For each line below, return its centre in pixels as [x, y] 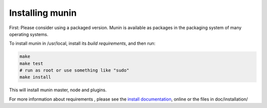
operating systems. [29, 34]
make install [35, 77]
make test [31, 63]
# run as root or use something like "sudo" [74, 71]
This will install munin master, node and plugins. [58, 90]
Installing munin [43, 13]
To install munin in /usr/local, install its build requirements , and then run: [82, 43]
